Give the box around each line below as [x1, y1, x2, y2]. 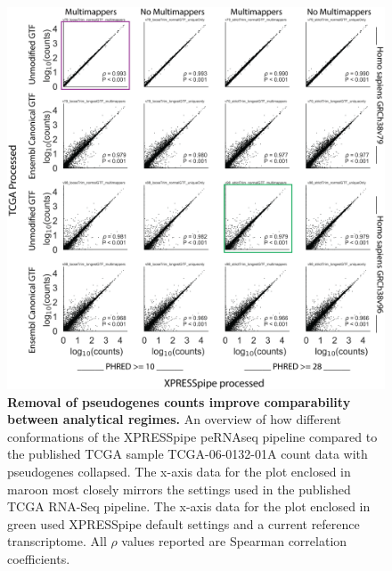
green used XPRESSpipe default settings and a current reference [7, 514, 360, 533]
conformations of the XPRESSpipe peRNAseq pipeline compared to [7, 427, 378, 445]
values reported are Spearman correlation [121, 532, 347, 551]
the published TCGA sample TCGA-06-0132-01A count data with [7, 445, 368, 463]
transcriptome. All [7, 532, 107, 551]
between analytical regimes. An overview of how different [7, 410, 341, 428]
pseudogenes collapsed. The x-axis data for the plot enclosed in [7, 461, 351, 480]
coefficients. [7, 549, 70, 567]
